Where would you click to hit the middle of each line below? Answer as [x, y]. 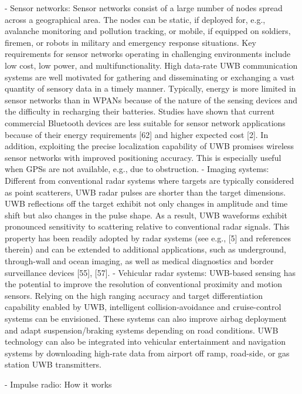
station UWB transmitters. [53, 364]
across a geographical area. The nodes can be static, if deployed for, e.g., [135, 19]
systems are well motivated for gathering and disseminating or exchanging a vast [150, 77]
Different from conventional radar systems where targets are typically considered [150, 180]
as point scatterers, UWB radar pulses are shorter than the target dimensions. [145, 192]
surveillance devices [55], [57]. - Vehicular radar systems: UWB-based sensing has [150, 272]
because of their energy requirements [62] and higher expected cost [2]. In [137, 134]
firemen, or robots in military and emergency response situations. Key [130, 42]
